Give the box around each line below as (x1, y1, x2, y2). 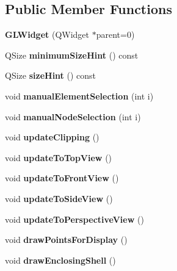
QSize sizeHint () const (5, 69, 96, 82)
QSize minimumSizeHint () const (5, 48, 139, 61)
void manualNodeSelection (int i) (5, 110, 141, 123)
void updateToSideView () (5, 192, 113, 204)
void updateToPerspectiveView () (5, 212, 144, 225)
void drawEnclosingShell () (5, 253, 116, 266)
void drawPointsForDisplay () (5, 233, 128, 246)
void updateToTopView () (5, 151, 112, 164)
